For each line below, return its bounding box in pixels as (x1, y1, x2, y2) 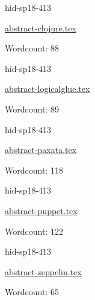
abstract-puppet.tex (5, 204, 78, 217)
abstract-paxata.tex (5, 143, 77, 156)
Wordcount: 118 (5, 163, 63, 176)
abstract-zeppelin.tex (5, 265, 82, 278)
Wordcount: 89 (5, 102, 59, 115)
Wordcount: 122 (5, 224, 63, 237)
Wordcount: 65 (5, 285, 59, 298)
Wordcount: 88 (5, 42, 59, 54)
